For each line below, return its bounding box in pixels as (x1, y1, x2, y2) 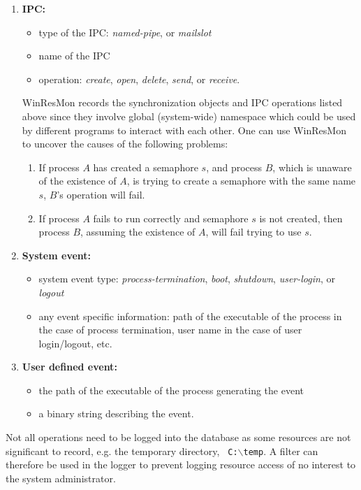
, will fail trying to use (205, 224, 302, 239)
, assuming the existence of (80, 224, 196, 239)
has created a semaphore (93, 159, 198, 174)
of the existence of (38, 173, 117, 188)
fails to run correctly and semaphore (93, 210, 249, 225)
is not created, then (259, 210, 343, 225)
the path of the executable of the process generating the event (38, 382, 304, 397)
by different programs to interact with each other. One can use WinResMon (22, 122, 346, 137)
